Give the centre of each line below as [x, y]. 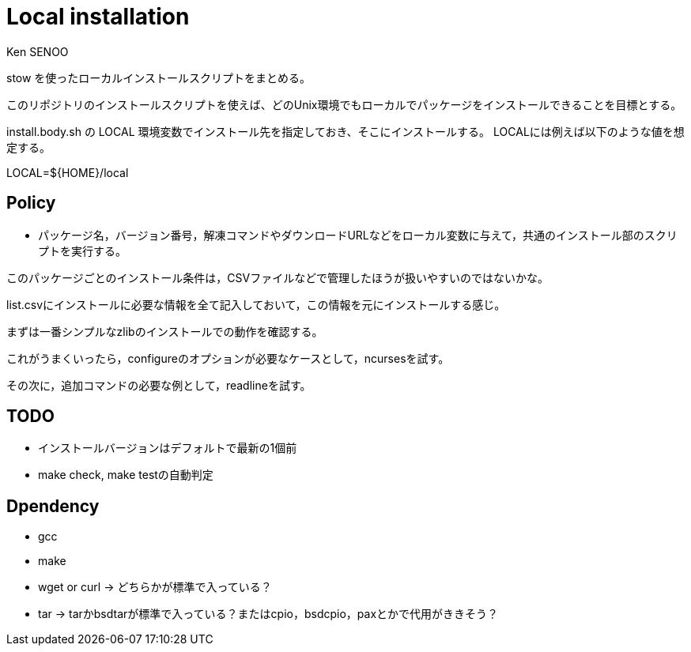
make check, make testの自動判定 [126, 475]
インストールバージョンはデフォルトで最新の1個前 [168, 448]
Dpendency [53, 506]
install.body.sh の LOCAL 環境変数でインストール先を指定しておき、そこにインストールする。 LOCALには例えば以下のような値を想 [345, 131]
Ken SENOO [38, 51]
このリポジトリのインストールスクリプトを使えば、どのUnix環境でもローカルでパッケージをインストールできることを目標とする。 [344, 104]
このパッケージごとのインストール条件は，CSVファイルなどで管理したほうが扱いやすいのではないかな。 [278, 277]
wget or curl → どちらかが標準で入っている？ [155, 587]
